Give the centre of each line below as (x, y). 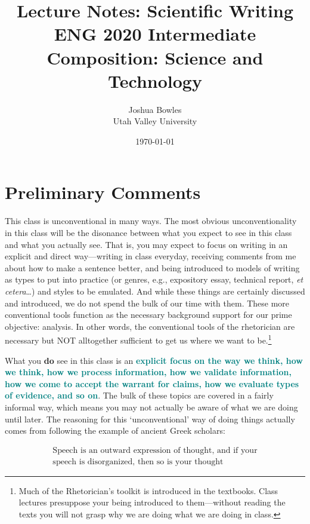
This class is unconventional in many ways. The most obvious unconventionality (151, 221)
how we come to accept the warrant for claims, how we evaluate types (152, 383)
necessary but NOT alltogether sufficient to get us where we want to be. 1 (138, 339)
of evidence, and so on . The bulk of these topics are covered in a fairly (139, 395)
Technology (155, 80)
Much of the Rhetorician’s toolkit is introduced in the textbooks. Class (148, 490)
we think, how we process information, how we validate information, (148, 372)
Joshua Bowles (155, 109)
